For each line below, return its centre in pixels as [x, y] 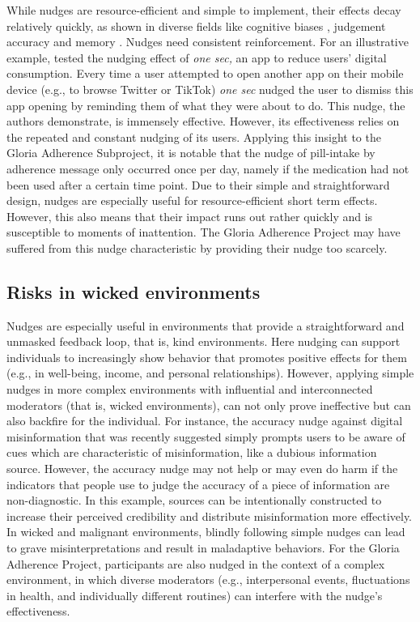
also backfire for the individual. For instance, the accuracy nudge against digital [205, 421]
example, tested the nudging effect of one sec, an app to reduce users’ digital [197, 57]
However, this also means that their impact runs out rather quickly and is [190, 216]
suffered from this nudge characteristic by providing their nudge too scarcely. [197, 247]
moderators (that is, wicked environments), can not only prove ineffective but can [209, 405]
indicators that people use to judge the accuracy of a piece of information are [198, 484]
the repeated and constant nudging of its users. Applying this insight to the [194, 136]
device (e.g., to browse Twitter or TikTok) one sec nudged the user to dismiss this [210, 89]
